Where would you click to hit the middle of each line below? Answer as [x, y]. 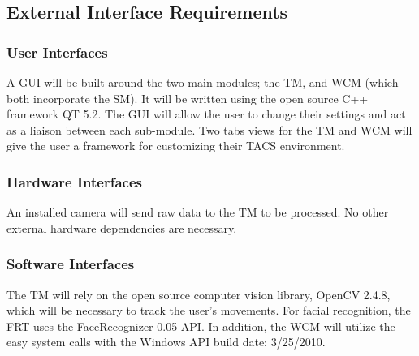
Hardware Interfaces [74, 181]
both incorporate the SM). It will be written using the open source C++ [188, 98]
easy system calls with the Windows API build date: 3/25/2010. [166, 342]
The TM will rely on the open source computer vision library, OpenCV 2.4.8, [199, 294]
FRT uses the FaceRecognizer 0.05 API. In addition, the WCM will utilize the [201, 326]
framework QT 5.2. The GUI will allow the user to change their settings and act [206, 114]
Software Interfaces [71, 264]
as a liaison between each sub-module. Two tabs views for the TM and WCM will [209, 129]
